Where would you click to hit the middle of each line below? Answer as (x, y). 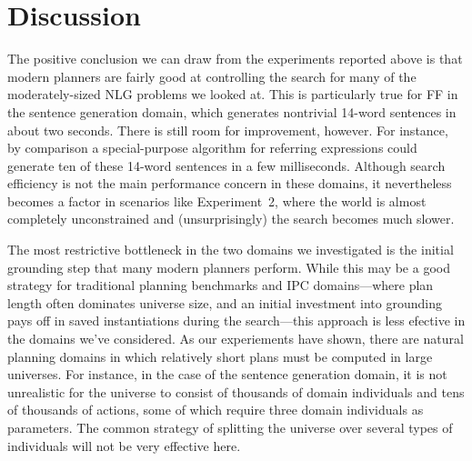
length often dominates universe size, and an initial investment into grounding (225, 302)
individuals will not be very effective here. (124, 445)
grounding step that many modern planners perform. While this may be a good (229, 267)
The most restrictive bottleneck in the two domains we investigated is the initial (231, 250)
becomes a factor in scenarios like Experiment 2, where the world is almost (217, 200)
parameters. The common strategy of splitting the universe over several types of (230, 427)
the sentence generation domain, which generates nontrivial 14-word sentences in (232, 111)
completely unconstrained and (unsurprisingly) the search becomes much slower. (231, 219)
